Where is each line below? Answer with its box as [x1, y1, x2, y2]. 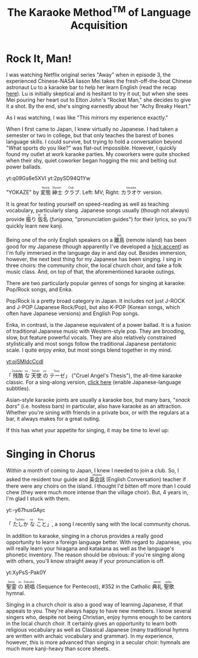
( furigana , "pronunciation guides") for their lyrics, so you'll [49, 216, 192, 223]
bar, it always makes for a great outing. [6, 415, 101, 423]
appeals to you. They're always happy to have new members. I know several [6, 607, 192, 615]
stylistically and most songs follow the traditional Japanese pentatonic [6, 341, 177, 348]
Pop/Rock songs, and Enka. [6, 286, 73, 293]
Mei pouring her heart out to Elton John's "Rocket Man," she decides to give [6, 96, 191, 103]
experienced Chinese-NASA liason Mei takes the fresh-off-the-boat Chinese [6, 77, 192, 85]
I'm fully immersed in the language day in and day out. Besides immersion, [6, 249, 187, 257]
